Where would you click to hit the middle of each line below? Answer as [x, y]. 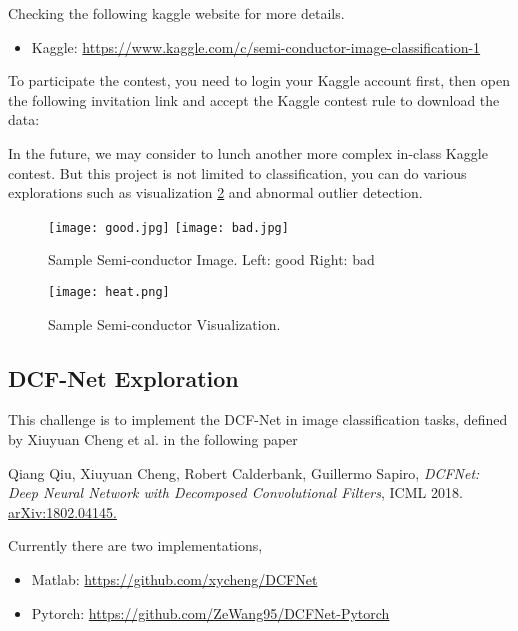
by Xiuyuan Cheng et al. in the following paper [153, 439]
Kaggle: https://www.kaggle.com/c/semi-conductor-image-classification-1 [256, 46]
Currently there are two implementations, [135, 545]
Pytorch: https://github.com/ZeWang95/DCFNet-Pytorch [210, 612]
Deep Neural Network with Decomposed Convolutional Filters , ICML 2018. [235, 492]
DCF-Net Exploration [123, 377]
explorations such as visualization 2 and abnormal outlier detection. [215, 192]
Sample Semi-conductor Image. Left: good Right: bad [211, 259]
